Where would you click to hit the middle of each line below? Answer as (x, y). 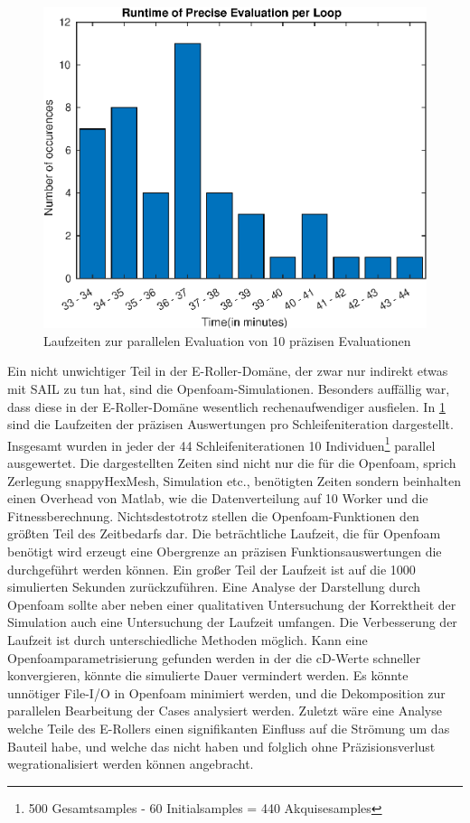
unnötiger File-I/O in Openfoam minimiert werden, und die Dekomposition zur (226, 692)
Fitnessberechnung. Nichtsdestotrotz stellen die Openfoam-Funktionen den (213, 515)
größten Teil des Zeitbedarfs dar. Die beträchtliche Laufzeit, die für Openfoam (224, 533)
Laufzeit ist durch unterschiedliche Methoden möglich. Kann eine (188, 639)
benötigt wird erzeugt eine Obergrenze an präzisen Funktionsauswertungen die (225, 551)
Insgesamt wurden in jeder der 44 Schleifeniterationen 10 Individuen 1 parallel (221, 444)
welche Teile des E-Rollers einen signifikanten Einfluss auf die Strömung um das (229, 728)
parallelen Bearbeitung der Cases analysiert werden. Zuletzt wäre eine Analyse (225, 711)
